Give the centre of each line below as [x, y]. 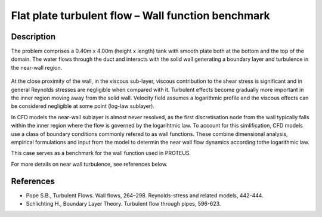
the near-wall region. [37, 67]
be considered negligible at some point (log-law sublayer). [83, 106]
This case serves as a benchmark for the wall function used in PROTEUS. [101, 153]
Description [33, 37]
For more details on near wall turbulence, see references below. [89, 164]
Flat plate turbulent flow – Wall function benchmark [141, 15]
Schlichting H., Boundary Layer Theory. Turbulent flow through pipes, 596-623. [123, 204]
